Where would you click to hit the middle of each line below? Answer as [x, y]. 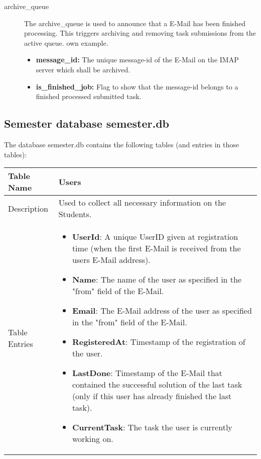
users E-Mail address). [111, 260]
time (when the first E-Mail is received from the [156, 248]
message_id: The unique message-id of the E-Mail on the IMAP [137, 60]
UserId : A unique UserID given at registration [155, 237]
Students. [75, 214]
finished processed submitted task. [89, 96]
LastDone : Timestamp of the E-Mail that [147, 373]
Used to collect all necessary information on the [142, 203]
